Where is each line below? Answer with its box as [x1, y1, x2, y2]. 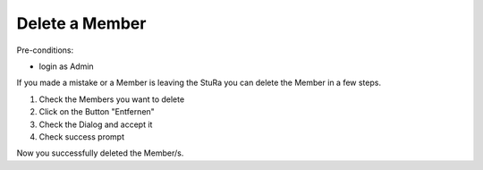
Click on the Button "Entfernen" [38, 106, 156, 117]
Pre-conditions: [16, 45, 74, 55]
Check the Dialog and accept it [38, 119, 153, 130]
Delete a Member [16, 13, 147, 33]
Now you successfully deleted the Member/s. [16, 148, 184, 158]
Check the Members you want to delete [38, 94, 185, 105]
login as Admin [38, 61, 94, 72]
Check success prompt [38, 131, 125, 142]
